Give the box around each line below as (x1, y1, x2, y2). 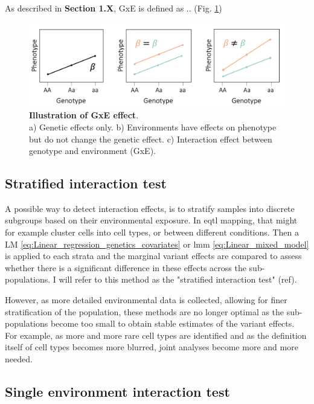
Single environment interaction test (5, 382, 230, 400)
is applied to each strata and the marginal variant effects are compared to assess (5, 249, 302, 262)
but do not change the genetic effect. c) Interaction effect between (29, 132, 272, 145)
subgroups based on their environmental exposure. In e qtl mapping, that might (5, 214, 298, 226)
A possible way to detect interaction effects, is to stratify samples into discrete (5, 202, 295, 214)
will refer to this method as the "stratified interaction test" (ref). (59, 273, 297, 286)
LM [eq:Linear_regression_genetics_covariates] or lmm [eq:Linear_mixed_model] (5, 237, 309, 250)
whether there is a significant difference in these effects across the (5, 261, 246, 274)
